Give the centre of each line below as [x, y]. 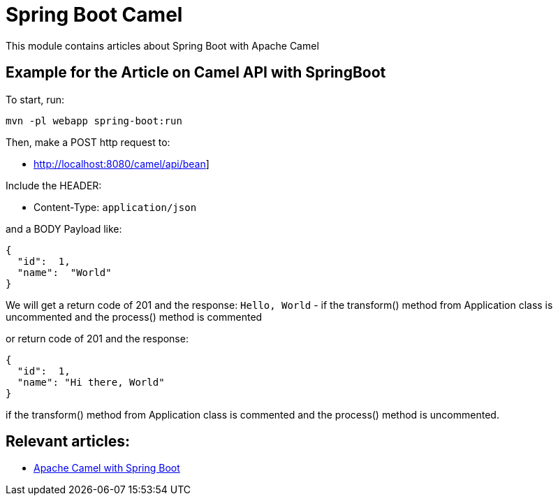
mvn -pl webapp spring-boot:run [94, 121]
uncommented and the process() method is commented [134, 317]
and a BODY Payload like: [64, 228]
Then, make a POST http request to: [88, 142]
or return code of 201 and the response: [97, 338]
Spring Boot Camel [94, 15]
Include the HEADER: [54, 185]
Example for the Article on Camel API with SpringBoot [196, 73]
